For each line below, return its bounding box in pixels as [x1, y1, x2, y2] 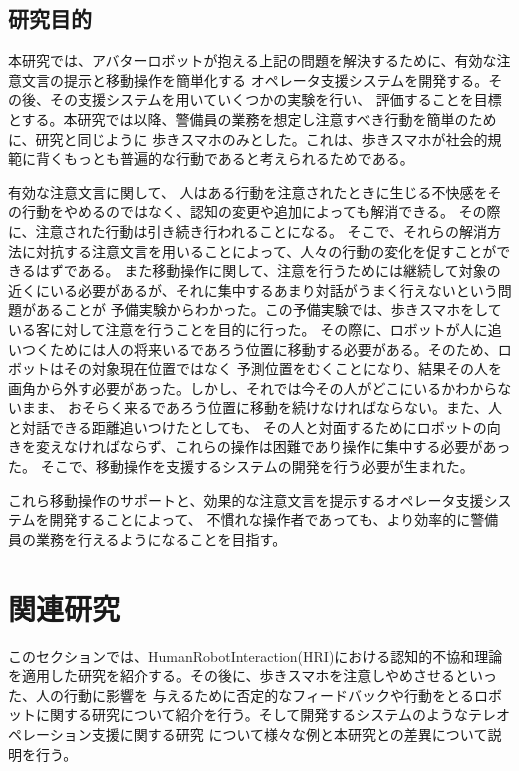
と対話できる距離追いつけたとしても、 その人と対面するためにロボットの [8, 416, 487, 437]
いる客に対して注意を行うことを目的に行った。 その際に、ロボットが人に [8, 318, 488, 339]
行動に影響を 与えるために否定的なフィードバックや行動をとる [63, 684, 474, 705]
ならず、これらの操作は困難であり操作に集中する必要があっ [119, 436, 511, 457]
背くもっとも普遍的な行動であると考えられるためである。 [35, 148, 414, 169]
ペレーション [8, 723, 92, 744]
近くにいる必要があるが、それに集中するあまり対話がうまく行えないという [8, 279, 498, 300]
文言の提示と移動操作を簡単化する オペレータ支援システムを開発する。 [21, 69, 489, 90]
